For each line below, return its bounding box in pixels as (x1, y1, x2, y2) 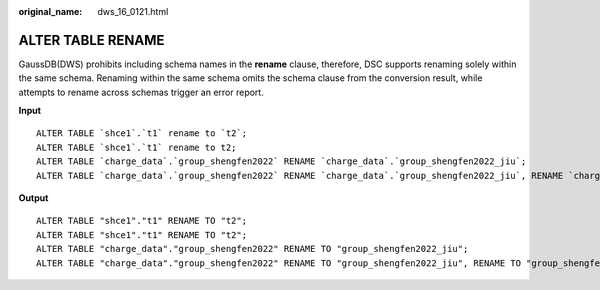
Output (18, 192, 49, 204)
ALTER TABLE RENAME (18, 31, 165, 49)
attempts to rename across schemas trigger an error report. (18, 86, 264, 98)
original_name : (18, 6, 83, 17)
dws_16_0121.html (97, 6, 169, 17)
